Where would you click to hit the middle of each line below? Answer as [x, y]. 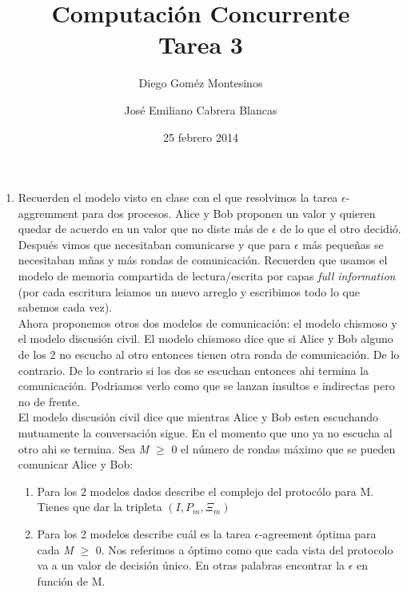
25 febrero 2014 [201, 137]
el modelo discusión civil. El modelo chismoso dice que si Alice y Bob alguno [205, 338]
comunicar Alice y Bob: [76, 464]
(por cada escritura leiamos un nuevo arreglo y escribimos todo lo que [189, 291]
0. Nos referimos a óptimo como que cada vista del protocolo [244, 549]
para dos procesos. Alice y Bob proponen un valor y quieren [229, 213]
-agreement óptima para [317, 533]
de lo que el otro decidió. [341, 229]
